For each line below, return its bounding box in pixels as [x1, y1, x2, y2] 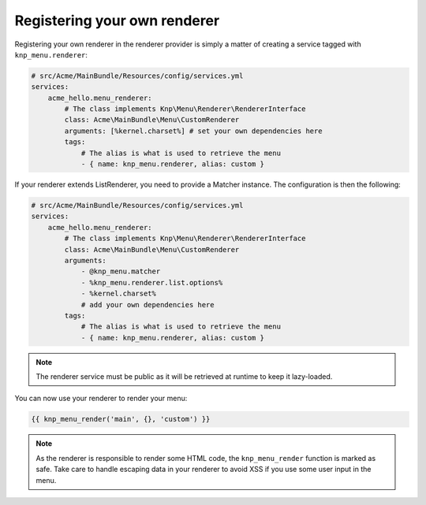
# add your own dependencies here [80, 300, 215, 309]
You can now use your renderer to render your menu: [14, 394, 188, 403]
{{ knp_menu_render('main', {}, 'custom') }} [31, 414, 211, 424]
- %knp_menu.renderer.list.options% [80, 278, 223, 287]
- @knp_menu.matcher [80, 267, 161, 276]
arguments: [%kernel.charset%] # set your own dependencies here [64, 126, 323, 136]
